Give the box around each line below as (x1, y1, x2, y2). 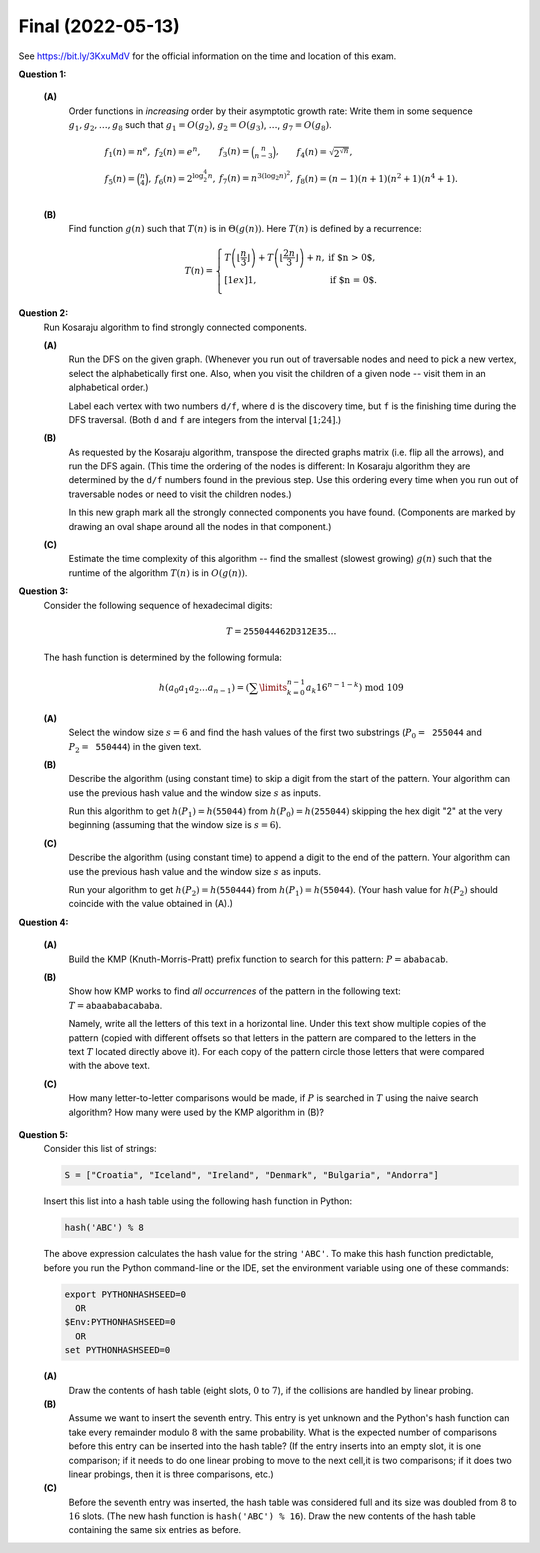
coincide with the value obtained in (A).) (68, 898, 234, 910)
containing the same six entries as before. (68, 1524, 242, 1536)
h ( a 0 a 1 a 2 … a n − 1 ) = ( (158, 682, 250, 695)
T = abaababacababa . (68, 999, 163, 1011)
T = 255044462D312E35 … (225, 625, 337, 637)
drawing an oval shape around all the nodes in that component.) (68, 520, 332, 532)
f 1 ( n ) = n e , (104, 144, 151, 160)
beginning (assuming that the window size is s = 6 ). (68, 819, 282, 831)
